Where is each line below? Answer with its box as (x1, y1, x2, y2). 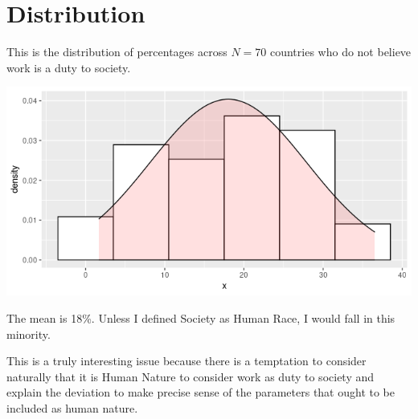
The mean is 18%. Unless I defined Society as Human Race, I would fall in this (6, 309, 395, 326)
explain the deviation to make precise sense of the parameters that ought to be (6, 384, 395, 401)
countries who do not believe (269, 43, 412, 60)
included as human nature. (6, 399, 138, 416)
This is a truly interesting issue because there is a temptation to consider (6, 352, 367, 369)
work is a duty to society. (6, 59, 131, 75)
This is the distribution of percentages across (6, 43, 227, 60)
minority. (6, 325, 51, 342)
